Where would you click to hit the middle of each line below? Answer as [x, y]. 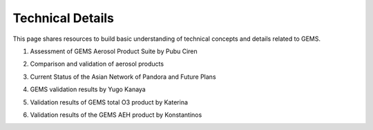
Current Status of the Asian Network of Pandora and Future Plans [123, 77]
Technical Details [63, 18]
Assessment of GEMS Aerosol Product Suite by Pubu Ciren [114, 51]
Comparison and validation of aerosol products [97, 64]
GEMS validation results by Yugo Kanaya [88, 89]
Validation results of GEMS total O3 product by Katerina [109, 102]
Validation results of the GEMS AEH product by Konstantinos [116, 115]
